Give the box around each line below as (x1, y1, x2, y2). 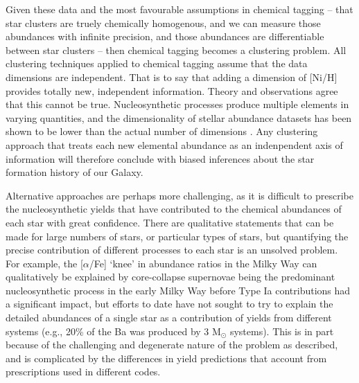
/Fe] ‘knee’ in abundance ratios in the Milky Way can (89, 256, 317, 270)
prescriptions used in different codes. (6, 364, 161, 379)
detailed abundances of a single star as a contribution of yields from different (6, 310, 332, 325)
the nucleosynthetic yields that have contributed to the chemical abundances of (6, 202, 342, 216)
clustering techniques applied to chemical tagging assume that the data (6, 56, 308, 71)
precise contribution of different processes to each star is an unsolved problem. (6, 242, 338, 257)
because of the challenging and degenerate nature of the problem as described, (6, 337, 338, 352)
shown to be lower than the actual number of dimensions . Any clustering (6, 124, 318, 139)
